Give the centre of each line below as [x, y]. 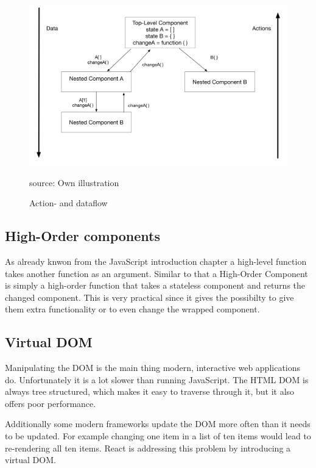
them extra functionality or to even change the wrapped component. [132, 309]
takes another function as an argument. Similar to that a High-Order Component [156, 273]
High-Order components [83, 236]
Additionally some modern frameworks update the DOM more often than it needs [158, 424]
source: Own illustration [74, 182]
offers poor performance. [51, 403]
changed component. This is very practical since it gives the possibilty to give [149, 297]
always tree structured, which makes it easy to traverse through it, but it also [150, 391]
